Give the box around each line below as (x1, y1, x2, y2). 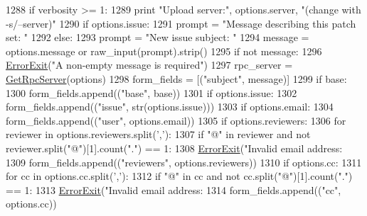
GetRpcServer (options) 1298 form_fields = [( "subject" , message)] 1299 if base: (6, 71, 347, 86)
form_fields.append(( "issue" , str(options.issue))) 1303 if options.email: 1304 (6, 99, 334, 114)
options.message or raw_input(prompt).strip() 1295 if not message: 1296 (6, 43, 322, 58)
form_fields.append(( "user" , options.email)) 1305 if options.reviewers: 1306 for (6, 113, 346, 127)
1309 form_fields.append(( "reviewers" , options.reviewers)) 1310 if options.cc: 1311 (6, 154, 362, 169)
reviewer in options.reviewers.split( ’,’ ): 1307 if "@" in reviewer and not (6, 127, 311, 142)
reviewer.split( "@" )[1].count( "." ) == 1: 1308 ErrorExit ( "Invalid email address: (6, 140, 343, 155)
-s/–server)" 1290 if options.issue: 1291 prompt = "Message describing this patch (6, 16, 356, 30)
